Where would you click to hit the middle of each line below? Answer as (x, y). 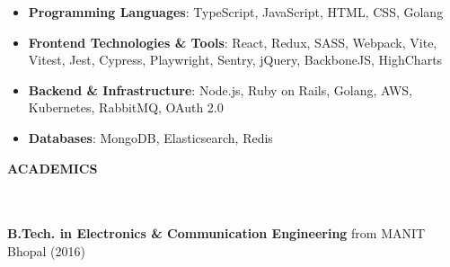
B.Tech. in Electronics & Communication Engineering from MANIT (216, 233)
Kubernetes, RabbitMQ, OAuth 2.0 (126, 107)
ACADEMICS (53, 168)
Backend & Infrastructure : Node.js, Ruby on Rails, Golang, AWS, (221, 89)
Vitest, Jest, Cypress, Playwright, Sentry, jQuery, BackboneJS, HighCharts (235, 60)
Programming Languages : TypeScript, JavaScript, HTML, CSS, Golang (236, 12)
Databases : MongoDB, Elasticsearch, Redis (150, 137)
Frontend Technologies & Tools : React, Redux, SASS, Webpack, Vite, (233, 42)
